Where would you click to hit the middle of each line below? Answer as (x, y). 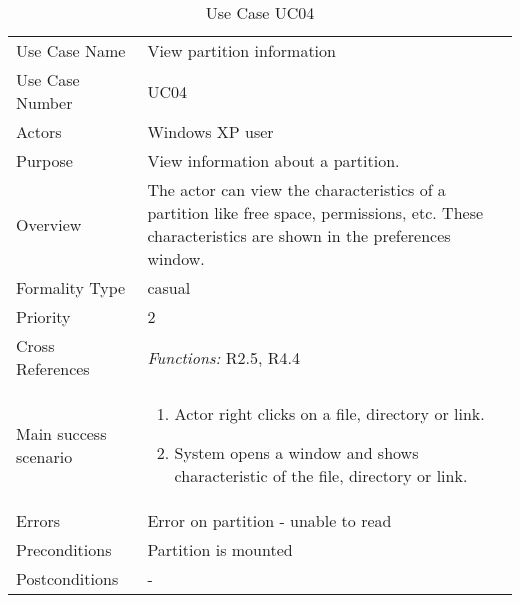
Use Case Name (71, 50)
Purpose (44, 160)
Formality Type (71, 287)
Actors (39, 131)
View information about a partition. (273, 160)
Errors (38, 520)
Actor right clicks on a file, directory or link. (329, 413)
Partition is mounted (220, 549)
